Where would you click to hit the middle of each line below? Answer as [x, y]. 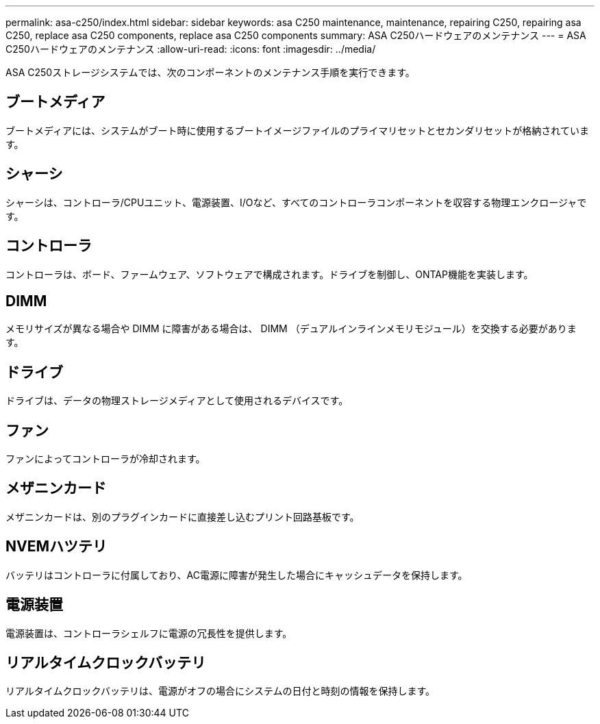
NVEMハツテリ [57, 547]
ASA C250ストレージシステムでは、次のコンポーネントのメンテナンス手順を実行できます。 [210, 72]
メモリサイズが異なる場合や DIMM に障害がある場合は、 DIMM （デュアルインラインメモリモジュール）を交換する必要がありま [291, 329]
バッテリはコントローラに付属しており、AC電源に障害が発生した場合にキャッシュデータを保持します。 [237, 575]
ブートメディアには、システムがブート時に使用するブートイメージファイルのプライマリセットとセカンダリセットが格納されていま [297, 130]
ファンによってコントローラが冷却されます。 [105, 459]
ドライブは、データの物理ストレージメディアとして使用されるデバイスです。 [177, 401]
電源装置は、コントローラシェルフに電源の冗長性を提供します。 [149, 633]
